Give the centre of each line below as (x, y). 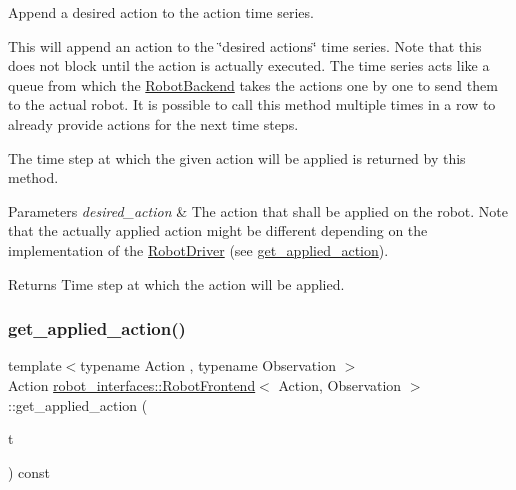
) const (29, 471)
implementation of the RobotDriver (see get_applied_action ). (198, 249)
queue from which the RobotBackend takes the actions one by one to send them (253, 84)
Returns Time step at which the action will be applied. (176, 283)
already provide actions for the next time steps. (153, 123)
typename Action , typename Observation (208, 365)
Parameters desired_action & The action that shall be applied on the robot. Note (258, 210)
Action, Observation (340, 384)
